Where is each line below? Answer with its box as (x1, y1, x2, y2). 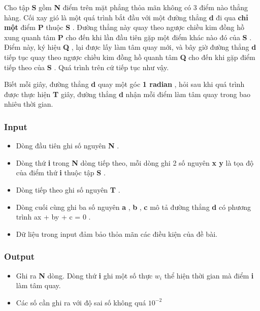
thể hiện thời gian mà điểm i (164, 270, 254, 281)
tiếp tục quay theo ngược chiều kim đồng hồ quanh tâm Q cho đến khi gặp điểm (4, 51, 255, 62)
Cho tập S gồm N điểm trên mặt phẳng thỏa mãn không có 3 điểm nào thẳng (4, 2, 248, 12)
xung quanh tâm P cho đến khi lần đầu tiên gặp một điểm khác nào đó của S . (4, 32, 252, 42)
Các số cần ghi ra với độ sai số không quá (16, 297, 146, 307)
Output (4, 250, 35, 263)
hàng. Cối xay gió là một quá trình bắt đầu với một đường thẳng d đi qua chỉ (4, 12, 248, 22)
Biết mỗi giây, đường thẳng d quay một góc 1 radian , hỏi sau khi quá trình (4, 79, 245, 89)
